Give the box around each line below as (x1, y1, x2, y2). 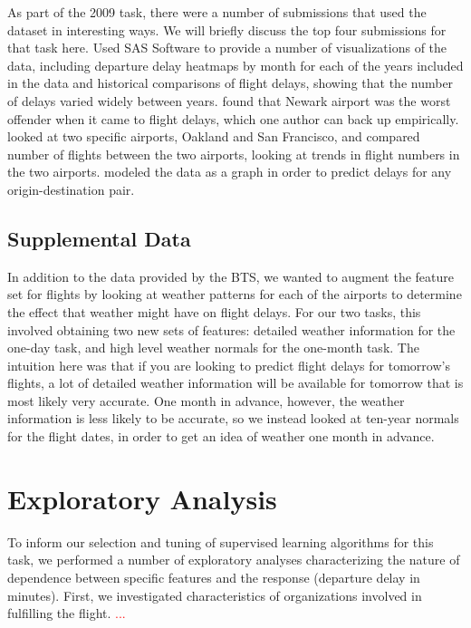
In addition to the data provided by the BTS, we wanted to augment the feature (7, 266, 454, 285)
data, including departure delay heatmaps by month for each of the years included (7, 55, 464, 74)
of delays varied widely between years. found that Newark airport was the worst (7, 91, 451, 110)
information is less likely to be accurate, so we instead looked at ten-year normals (7, 409, 459, 428)
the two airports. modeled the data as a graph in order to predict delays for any (7, 162, 452, 181)
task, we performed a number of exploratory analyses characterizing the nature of (7, 550, 460, 569)
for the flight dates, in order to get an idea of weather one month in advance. (7, 427, 435, 446)
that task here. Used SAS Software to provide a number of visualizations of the (7, 38, 447, 57)
